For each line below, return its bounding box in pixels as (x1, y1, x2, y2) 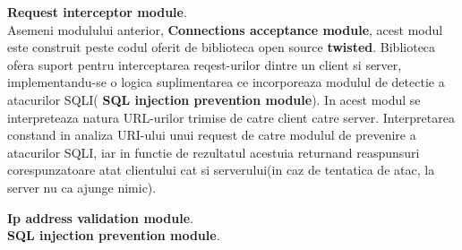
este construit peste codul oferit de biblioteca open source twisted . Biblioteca (7, 38, 436, 56)
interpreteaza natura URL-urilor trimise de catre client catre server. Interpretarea (7, 108, 455, 126)
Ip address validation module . (7, 208, 193, 227)
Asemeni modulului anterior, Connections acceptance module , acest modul (7, 20, 443, 39)
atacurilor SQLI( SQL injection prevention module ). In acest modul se (7, 90, 421, 108)
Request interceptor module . (7, 3, 187, 21)
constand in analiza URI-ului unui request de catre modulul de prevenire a (7, 125, 416, 144)
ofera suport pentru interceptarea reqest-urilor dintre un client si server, (7, 55, 402, 73)
